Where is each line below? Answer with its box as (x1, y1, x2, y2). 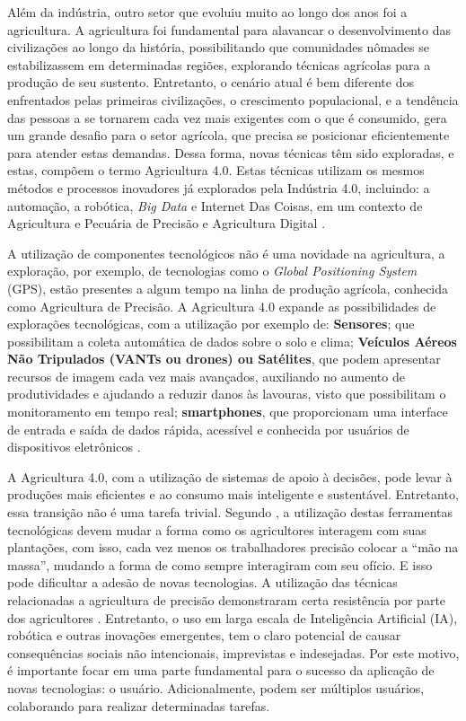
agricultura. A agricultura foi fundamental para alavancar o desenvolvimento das (7, 20, 451, 39)
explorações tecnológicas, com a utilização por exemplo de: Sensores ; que (7, 314, 415, 333)
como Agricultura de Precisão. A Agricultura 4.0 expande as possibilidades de (7, 296, 436, 315)
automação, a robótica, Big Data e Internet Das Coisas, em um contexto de (7, 196, 423, 215)
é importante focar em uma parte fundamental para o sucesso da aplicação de (7, 661, 435, 680)
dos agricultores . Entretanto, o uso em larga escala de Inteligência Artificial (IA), (7, 608, 458, 627)
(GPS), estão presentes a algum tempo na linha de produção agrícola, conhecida (7, 278, 449, 297)
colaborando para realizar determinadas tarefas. (7, 696, 270, 715)
